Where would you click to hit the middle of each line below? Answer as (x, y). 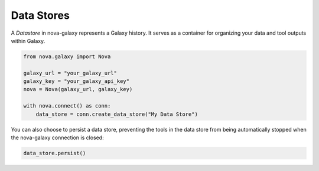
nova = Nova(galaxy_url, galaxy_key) (78, 89)
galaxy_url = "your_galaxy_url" (70, 73)
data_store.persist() (55, 153)
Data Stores (40, 15)
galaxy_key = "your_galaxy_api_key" (77, 81)
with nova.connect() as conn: (67, 106)
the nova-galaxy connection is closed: (57, 138)
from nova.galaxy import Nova (67, 56)
